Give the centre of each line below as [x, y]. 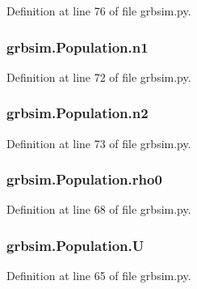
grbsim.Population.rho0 [84, 179]
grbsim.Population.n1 [78, 47]
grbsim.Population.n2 [78, 113]
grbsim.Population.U [75, 245]
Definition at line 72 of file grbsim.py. [99, 76]
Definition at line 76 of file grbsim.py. [99, 11]
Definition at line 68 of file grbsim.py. [99, 209]
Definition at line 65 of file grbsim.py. [99, 276]
